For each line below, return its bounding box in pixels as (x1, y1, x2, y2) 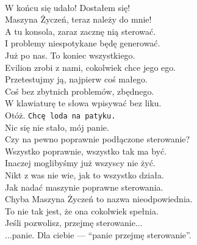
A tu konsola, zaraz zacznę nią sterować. (5, 24, 156, 37)
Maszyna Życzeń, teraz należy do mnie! (5, 13, 152, 26)
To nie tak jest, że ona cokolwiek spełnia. (5, 204, 159, 217)
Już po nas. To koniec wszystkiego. (5, 48, 135, 61)
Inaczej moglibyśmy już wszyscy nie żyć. (5, 156, 156, 169)
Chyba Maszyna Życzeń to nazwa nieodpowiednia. (5, 192, 193, 205)
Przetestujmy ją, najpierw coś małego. (5, 73, 148, 86)
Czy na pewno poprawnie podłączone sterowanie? (5, 133, 190, 145)
